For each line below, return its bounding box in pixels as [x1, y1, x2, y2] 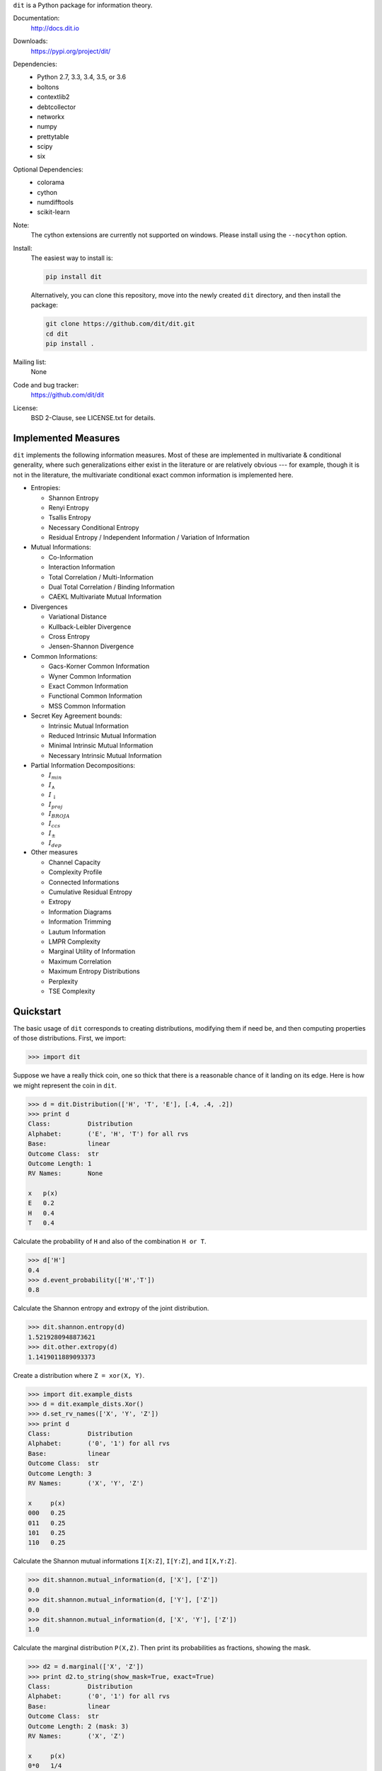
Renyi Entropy [48, 503, 90, 511]
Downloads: [13, 37, 48, 45]
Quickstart [13, 1005, 62, 1017]
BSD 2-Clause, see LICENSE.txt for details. [30, 414, 156, 422]
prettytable [37, 132, 69, 141]
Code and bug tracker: [13, 380, 79, 389]
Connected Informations [48, 878, 120, 886]
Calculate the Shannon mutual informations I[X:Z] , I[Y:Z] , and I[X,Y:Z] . [13, 1557, 237, 1566]
